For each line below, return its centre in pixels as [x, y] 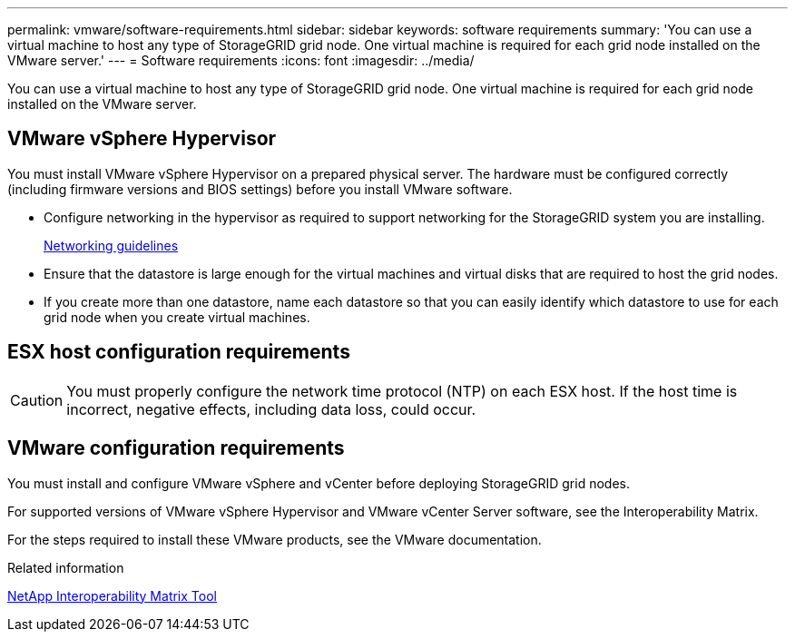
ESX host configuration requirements [179, 352]
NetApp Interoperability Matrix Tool [112, 595]
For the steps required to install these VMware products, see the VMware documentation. [275, 539]
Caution [37, 400]
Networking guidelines [111, 245]
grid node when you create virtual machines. [177, 317]
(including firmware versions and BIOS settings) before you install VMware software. [260, 189]
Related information [66, 567]
